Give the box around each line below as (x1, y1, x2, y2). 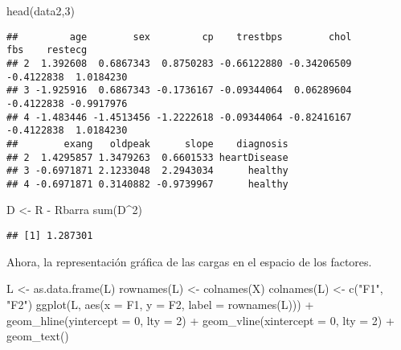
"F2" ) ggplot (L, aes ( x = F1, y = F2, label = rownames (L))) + (6, 295, 314, 312)
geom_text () (6, 327, 69, 344)
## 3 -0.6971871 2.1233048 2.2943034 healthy (6, 165, 288, 177)
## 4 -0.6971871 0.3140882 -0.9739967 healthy (6, 178, 288, 190)
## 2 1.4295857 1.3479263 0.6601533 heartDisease (6, 151, 288, 163)
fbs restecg (6, 44, 88, 56)
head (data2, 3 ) (6, 2, 75, 19)
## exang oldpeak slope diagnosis (6, 138, 288, 150)
